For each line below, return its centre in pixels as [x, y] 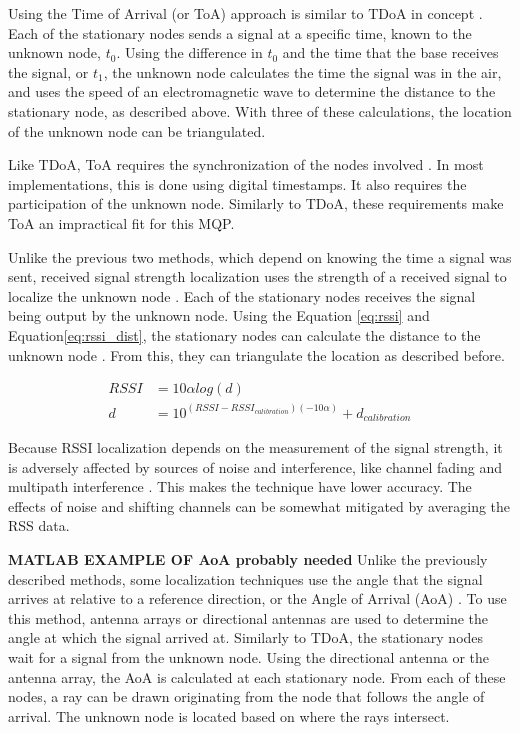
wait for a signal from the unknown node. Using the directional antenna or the [249, 656]
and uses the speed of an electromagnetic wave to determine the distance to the [252, 91]
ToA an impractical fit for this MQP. [121, 222]
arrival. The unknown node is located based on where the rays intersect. [229, 715]
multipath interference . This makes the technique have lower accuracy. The [240, 486]
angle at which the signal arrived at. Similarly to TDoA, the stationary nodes [246, 637]
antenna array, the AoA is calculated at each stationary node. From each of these [257, 676]
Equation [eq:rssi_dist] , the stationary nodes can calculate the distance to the [244, 334]
